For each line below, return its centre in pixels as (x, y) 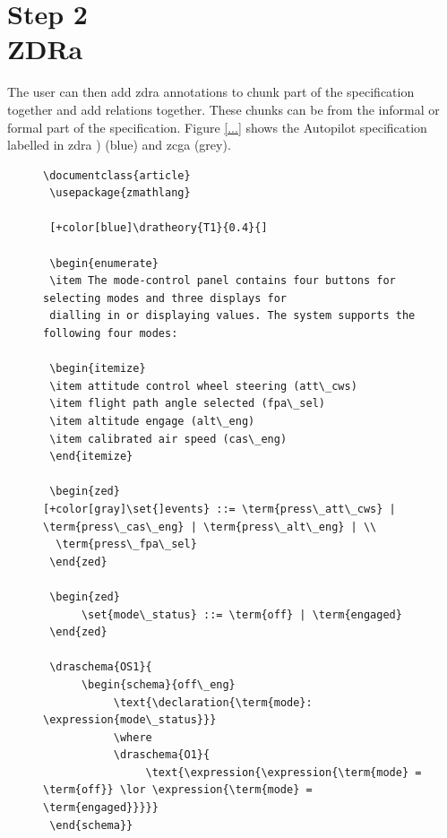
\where (133, 737)
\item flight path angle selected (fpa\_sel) (187, 404)
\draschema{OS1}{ (101, 667)
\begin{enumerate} (104, 263)
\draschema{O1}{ (162, 755)
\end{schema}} (91, 825)
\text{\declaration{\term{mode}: (213, 702)
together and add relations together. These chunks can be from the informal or (223, 109)
